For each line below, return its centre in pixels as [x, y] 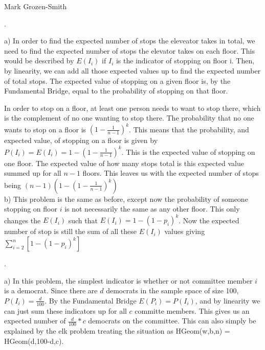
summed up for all [33, 173]
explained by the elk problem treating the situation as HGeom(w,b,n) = [117, 331]
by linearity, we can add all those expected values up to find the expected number [132, 70]
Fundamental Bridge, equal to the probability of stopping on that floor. [116, 91]
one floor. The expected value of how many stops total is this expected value [124, 163]
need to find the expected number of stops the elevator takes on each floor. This [129, 50]
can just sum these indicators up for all [65, 310]
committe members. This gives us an [192, 310]
